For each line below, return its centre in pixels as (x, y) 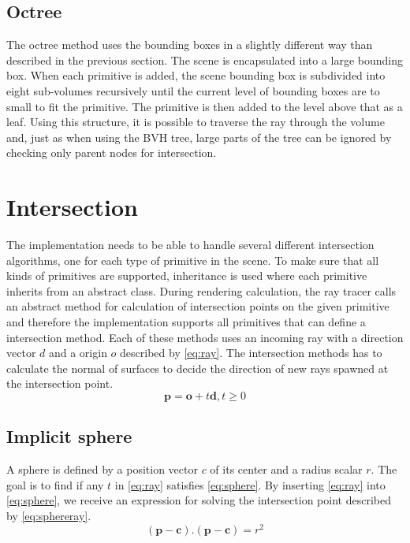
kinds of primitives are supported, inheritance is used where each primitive (187, 275)
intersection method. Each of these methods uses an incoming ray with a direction (205, 337)
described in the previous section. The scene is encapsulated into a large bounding (205, 60)
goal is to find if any (55, 484)
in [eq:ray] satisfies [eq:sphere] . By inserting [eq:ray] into (250, 484)
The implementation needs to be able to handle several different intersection (190, 245)
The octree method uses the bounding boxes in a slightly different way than (190, 45)
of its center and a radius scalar (286, 469)
